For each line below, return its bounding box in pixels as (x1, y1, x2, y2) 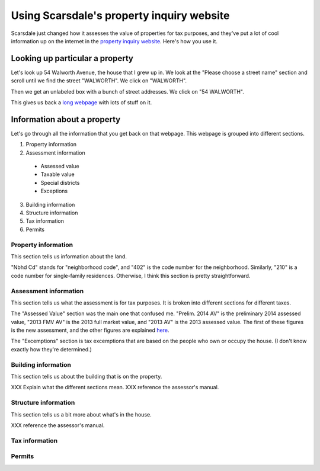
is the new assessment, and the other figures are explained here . (11, 326, 169, 334)
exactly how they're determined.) (11, 345, 92, 353)
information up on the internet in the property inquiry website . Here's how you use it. (11, 37, 217, 44)
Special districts (40, 179, 80, 186)
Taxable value (40, 171, 75, 178)
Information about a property (11, 114, 121, 124)
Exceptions (40, 187, 68, 195)
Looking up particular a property (11, 53, 133, 63)
